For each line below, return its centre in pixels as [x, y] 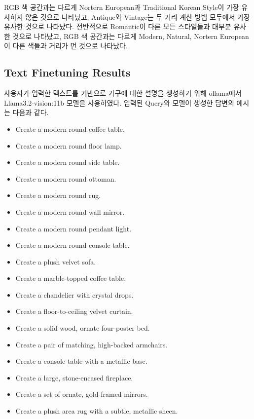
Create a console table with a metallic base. [81, 361]
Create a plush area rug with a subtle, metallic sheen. [97, 411]
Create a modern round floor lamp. [69, 145]
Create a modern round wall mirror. [70, 211]
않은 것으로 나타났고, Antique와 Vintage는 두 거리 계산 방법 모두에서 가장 [138, 17]
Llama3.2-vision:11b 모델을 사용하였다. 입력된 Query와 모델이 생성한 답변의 [119, 102]
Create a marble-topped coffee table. [71, 278]
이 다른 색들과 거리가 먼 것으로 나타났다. [66, 46]
